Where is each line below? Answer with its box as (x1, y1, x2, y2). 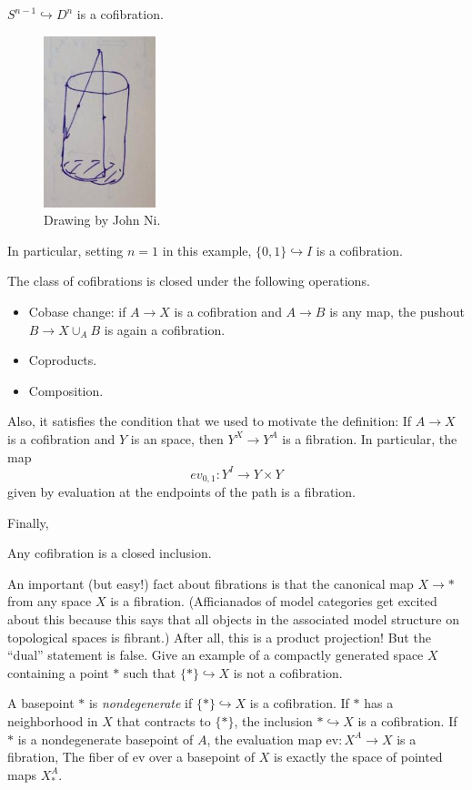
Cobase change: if (28, 301, 126, 320)
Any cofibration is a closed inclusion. (7, 543, 212, 562)
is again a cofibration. (104, 319, 226, 339)
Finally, (7, 512, 49, 532)
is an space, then (130, 429, 224, 448)
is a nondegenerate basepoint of (17, 729, 194, 748)
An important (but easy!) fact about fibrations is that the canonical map (7, 573, 414, 592)
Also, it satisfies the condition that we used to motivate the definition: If (7, 411, 412, 430)
